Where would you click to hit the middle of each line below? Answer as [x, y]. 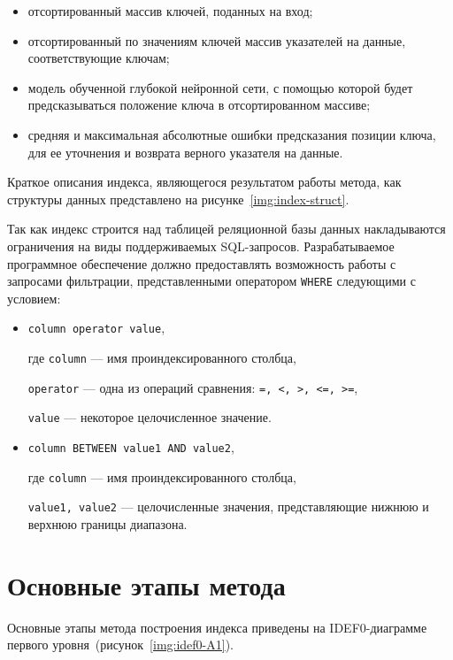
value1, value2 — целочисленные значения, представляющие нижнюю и [228, 507]
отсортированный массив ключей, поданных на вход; [170, 11]
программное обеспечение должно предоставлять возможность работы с [202, 263]
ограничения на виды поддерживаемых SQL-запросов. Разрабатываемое [201, 246]
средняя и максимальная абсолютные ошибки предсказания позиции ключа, [232, 134]
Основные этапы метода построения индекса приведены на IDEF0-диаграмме [217, 627]
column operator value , [96, 328]
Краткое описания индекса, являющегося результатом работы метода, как [204, 182]
